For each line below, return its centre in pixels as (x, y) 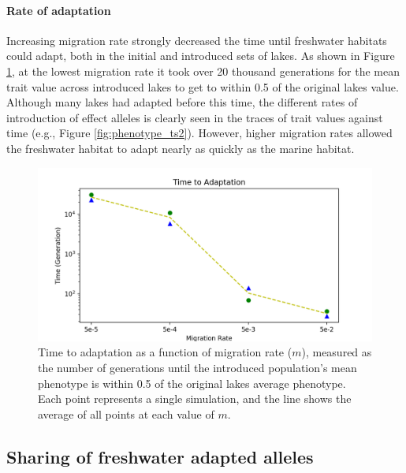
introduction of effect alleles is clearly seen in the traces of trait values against (195, 117)
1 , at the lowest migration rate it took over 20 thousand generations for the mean (203, 71)
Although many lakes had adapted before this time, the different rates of (182, 102)
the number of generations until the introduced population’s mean (197, 368)
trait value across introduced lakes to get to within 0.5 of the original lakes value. (203, 86)
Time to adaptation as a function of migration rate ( (165, 352)
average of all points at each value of (126, 413)
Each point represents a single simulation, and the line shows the (195, 399)
